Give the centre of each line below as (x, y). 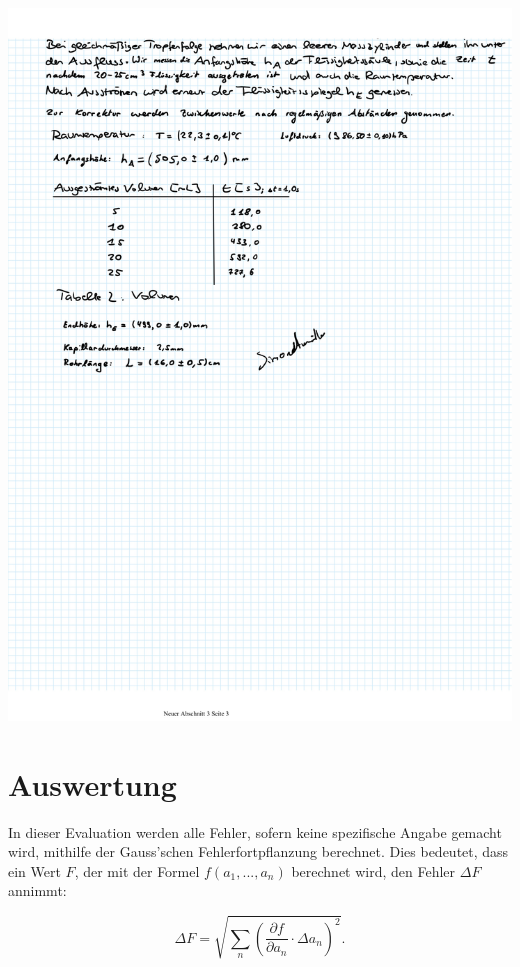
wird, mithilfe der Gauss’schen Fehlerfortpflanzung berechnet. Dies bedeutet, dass (258, 851)
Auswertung (92, 783)
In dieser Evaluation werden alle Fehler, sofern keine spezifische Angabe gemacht (255, 831)
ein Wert (34, 870)
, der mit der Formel (137, 870)
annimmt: (37, 890)
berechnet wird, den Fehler (373, 870)
